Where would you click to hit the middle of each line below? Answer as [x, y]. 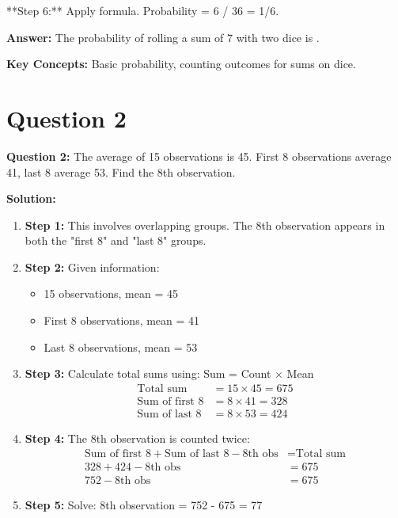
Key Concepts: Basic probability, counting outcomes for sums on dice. [181, 64]
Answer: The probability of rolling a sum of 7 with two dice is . [163, 37]
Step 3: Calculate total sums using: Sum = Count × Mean [169, 373]
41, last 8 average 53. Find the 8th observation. [121, 171]
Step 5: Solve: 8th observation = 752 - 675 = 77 [144, 504]
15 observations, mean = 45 [111, 293]
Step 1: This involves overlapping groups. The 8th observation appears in [205, 225]
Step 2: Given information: [92, 267]
